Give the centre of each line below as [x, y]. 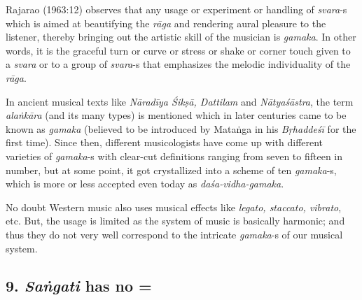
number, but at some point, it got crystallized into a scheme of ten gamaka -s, [171, 170]
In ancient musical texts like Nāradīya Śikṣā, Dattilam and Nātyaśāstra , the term [180, 101]
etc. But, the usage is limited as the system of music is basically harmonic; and [175, 221]
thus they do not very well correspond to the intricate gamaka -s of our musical [174, 234]
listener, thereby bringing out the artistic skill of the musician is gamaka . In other [181, 37]
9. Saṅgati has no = [79, 286]
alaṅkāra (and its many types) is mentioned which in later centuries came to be [176, 115]
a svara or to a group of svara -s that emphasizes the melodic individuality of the [178, 64]
